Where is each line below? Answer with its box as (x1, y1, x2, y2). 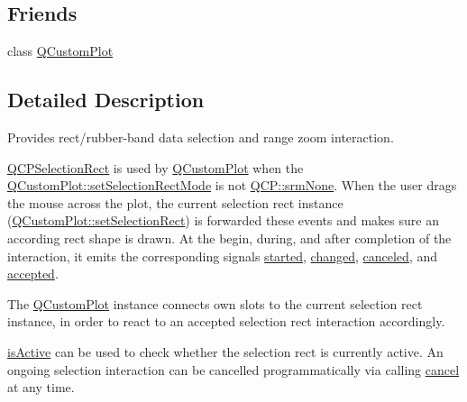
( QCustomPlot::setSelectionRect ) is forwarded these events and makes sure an (7, 211, 439, 230)
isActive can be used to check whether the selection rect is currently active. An (7, 342, 444, 361)
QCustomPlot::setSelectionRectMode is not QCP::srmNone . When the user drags (7, 176, 457, 195)
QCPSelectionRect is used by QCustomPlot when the (7, 158, 304, 177)
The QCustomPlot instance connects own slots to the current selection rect (7, 294, 423, 313)
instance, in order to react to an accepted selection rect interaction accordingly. (7, 312, 445, 331)
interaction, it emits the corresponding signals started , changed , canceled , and (7, 246, 437, 265)
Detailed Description (7, 86, 205, 114)
